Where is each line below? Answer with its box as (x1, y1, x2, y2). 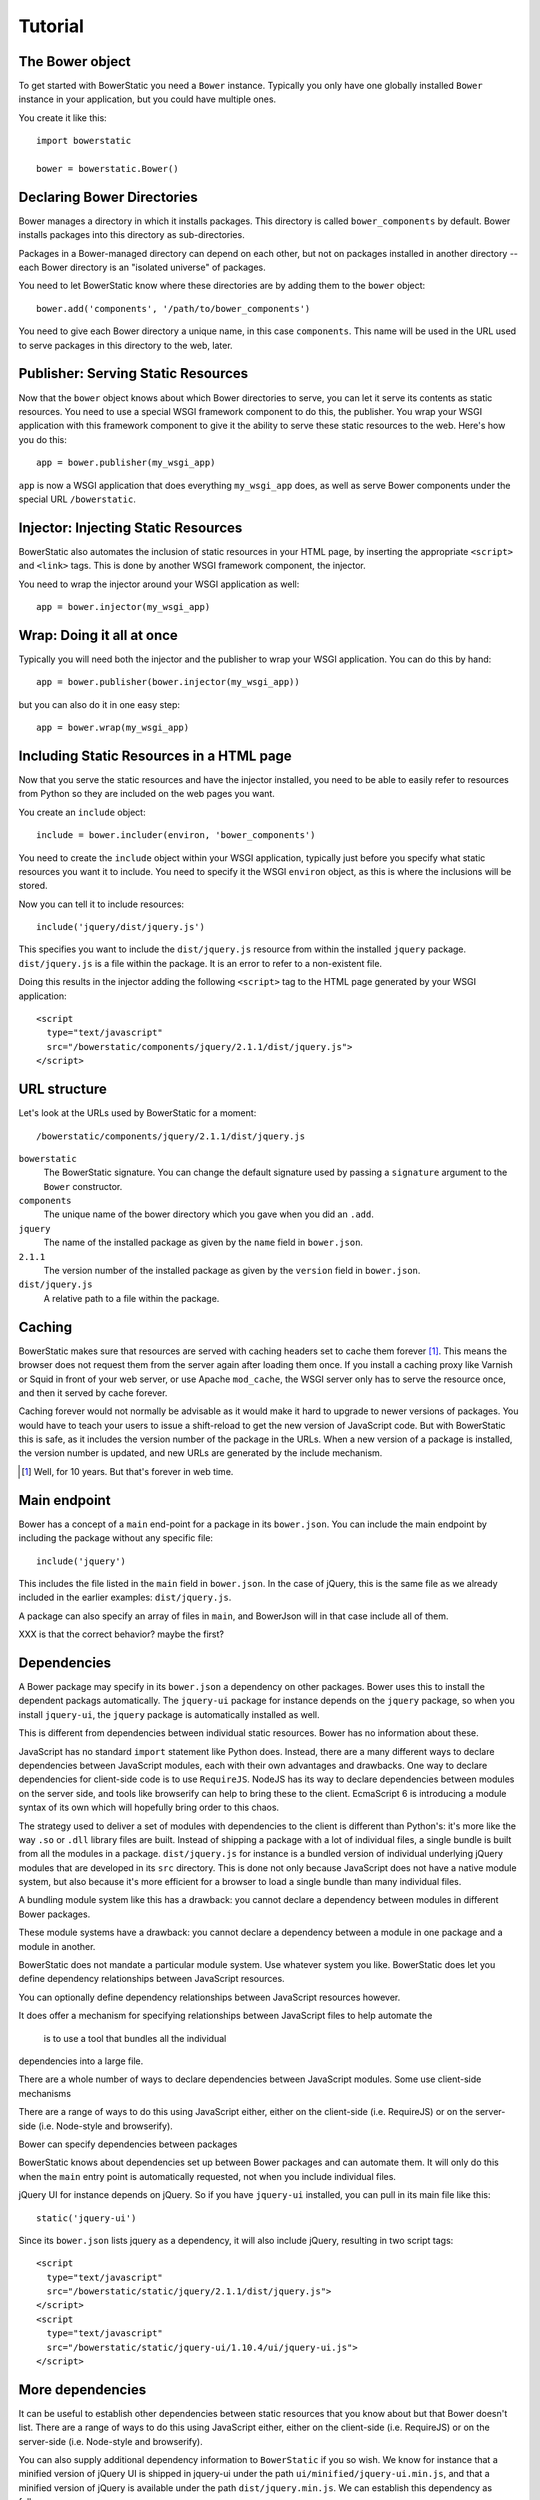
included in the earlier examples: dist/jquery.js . (18, 1591, 232, 1604)
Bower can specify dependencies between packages (18, 2138, 238, 2150)
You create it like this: (18, 111, 107, 124)
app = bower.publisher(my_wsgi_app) (36, 457, 216, 469)
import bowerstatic (36, 135, 132, 147)
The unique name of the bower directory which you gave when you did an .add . (43, 1208, 374, 1220)
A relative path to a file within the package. (43, 1292, 220, 1304)
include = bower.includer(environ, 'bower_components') (36, 830, 316, 841)
